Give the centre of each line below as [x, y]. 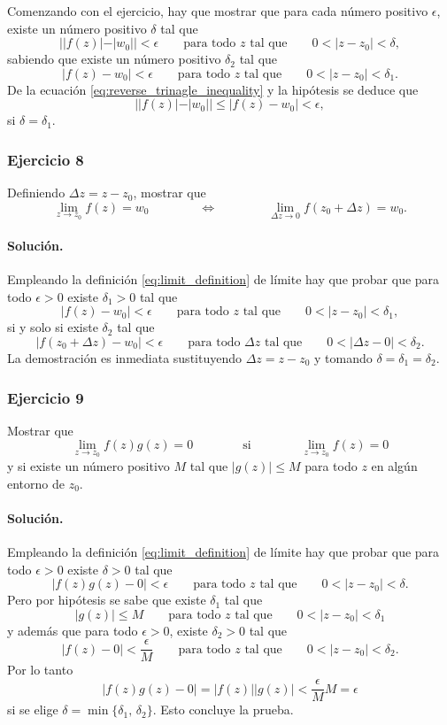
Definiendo [36, 193]
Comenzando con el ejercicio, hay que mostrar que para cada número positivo [218, 11]
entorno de [36, 483]
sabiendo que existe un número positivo [114, 59]
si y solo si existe [53, 327]
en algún [394, 466]
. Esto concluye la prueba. [223, 710]
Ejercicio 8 [46, 159]
